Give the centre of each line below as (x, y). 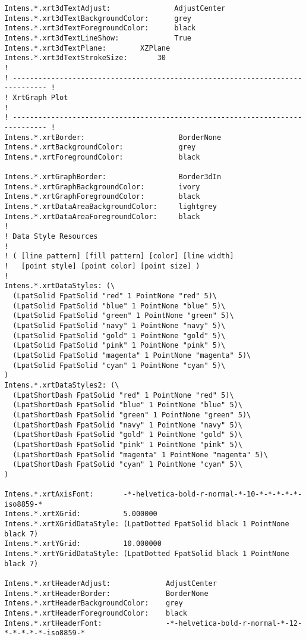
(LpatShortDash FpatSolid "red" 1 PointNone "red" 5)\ (123, 395)
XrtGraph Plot (40, 97)
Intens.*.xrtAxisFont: (49, 494)
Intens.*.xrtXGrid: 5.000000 (81, 514)
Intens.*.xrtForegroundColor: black (102, 157)
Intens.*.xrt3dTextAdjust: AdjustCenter (115, 8)
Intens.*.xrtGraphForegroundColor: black (102, 197)
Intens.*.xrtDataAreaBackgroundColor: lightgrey (111, 207)
